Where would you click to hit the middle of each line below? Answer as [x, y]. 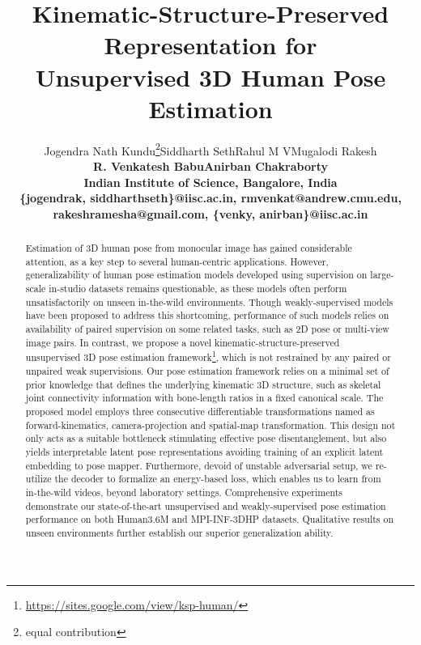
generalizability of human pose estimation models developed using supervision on [196, 275]
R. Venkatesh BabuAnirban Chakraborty [210, 165]
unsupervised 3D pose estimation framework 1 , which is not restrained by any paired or [208, 356]
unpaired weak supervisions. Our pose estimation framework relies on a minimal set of [207, 370]
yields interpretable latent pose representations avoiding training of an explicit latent [204, 451]
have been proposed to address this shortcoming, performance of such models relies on [207, 315]
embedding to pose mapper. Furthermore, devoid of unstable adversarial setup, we [199, 465]
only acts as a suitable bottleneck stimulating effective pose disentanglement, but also [206, 438]
